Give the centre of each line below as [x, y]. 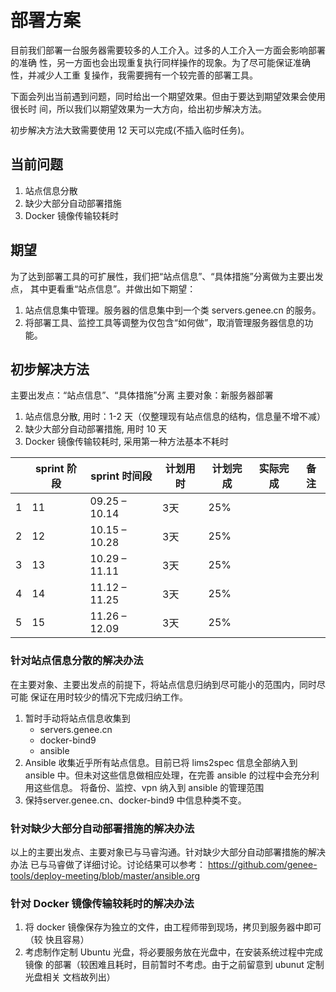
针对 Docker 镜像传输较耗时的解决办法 [102, 903]
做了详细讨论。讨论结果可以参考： [135, 864]
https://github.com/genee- [262, 864]
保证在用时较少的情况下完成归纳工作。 [108, 697]
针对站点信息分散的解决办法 [77, 661]
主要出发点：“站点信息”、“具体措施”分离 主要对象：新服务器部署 [142, 395]
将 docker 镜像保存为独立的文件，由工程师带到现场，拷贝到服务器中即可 [173, 927]
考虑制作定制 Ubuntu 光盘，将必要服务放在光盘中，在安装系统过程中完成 [174, 952]
